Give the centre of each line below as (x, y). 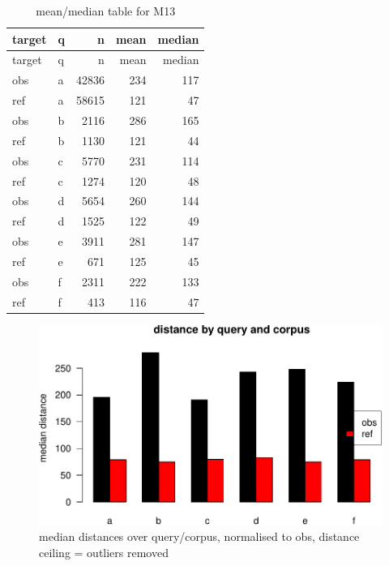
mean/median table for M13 (106, 11)
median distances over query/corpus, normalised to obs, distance (199, 536)
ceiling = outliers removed (104, 552)
